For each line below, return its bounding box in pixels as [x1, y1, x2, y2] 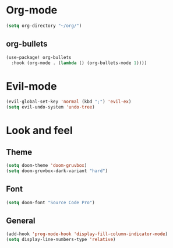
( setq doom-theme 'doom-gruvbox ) [6, 163, 87, 169]
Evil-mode [6, 79, 57, 93]
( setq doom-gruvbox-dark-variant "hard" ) [6, 167, 108, 174]
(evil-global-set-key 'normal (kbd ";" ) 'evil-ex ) [6, 99, 132, 105]
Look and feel [6, 124, 73, 137]
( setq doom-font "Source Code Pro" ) [6, 200, 95, 205]
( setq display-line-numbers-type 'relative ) [6, 237, 116, 243]
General [6, 215, 36, 225]
